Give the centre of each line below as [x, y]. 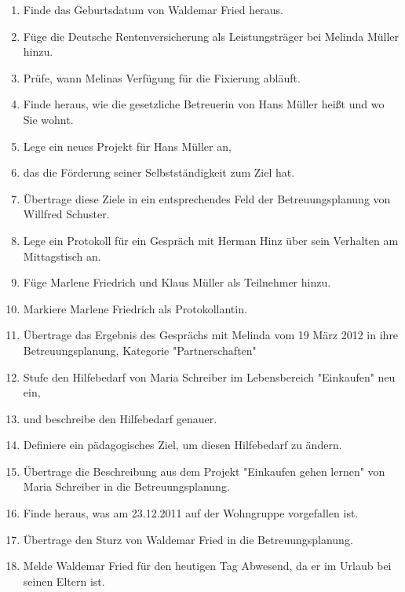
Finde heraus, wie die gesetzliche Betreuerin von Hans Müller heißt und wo [204, 104]
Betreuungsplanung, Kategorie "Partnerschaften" [140, 350]
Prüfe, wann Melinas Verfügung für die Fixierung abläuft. [162, 77]
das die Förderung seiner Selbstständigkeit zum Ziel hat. [159, 172]
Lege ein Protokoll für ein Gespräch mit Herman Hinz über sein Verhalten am [211, 240]
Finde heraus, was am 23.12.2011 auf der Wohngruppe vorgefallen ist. [191, 513]
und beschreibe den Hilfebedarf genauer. [120, 418]
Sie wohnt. [48, 119]
